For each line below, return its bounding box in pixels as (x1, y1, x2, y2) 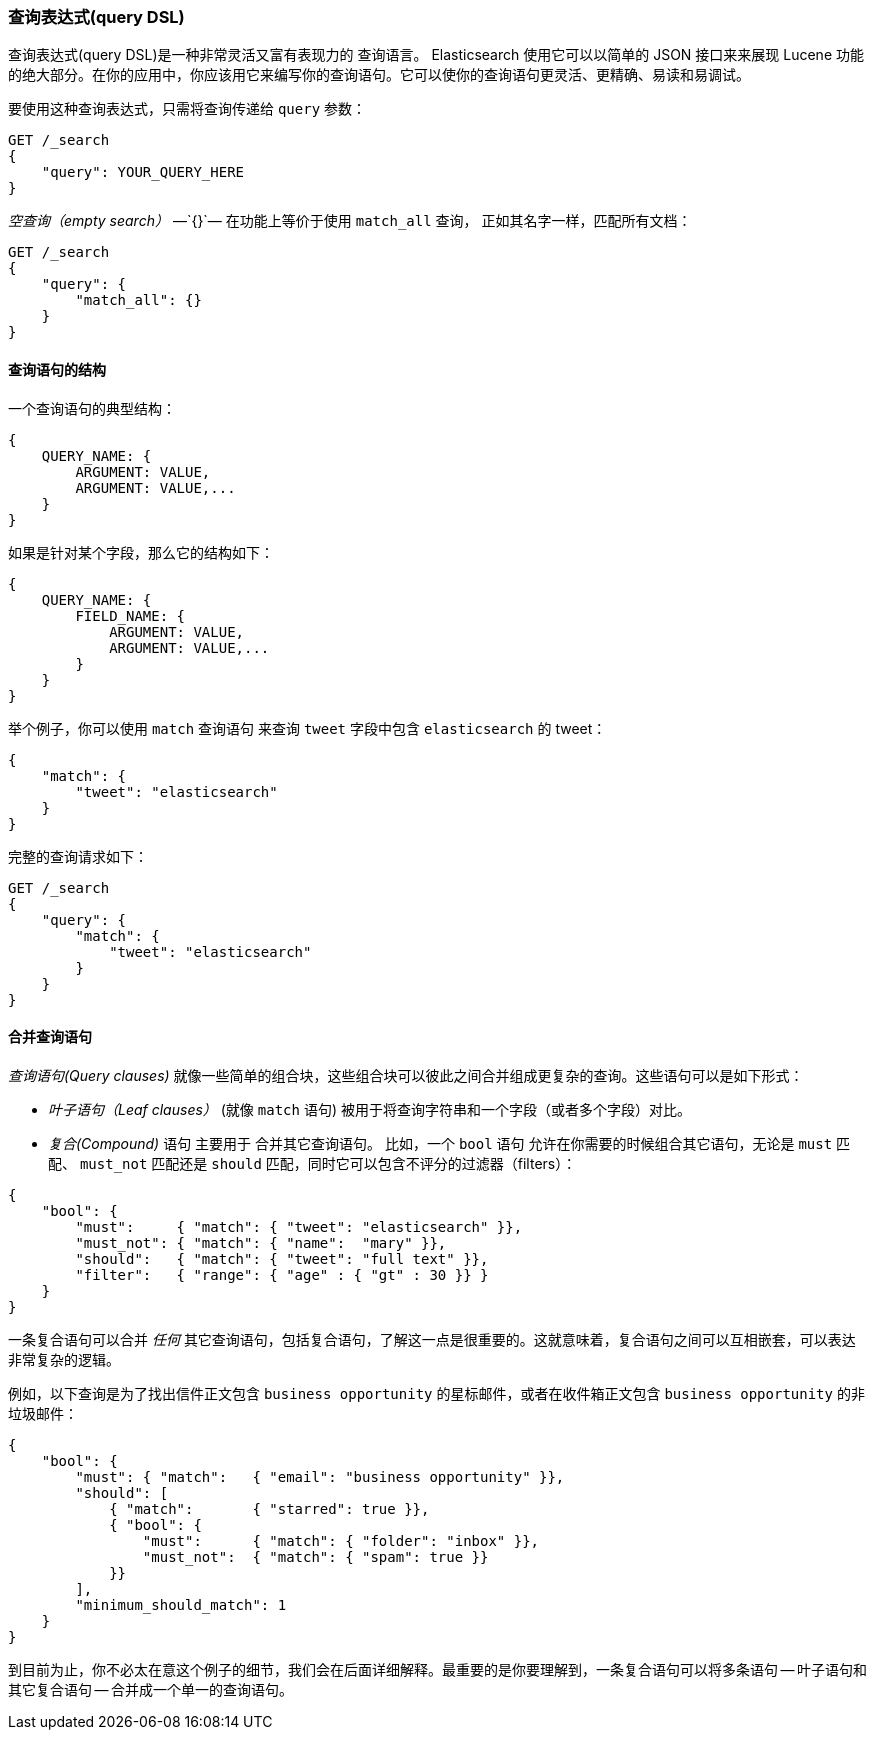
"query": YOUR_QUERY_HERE (41, 164, 245, 181)
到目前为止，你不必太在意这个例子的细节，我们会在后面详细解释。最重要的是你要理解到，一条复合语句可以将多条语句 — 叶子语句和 (8, 1660, 868, 1678)
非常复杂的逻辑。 (8, 1350, 120, 1368)
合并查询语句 (8, 1028, 92, 1046)
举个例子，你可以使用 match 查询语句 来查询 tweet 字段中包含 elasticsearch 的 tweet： (8, 719, 607, 737)
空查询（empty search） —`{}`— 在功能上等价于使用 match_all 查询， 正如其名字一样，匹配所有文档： (8, 212, 692, 230)
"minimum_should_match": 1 (75, 1596, 287, 1613)
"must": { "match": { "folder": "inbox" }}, (142, 1532, 540, 1549)
